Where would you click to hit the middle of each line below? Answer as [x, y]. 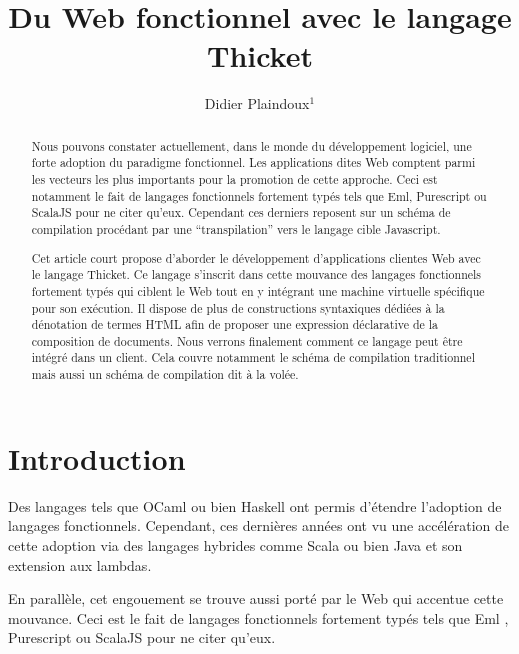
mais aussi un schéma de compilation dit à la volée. [165, 374]
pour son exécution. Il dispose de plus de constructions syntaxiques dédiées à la [238, 307]
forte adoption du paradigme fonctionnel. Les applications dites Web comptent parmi [253, 162]
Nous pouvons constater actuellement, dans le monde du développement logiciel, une [251, 145]
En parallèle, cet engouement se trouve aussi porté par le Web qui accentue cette [256, 598]
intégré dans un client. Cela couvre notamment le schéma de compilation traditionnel [253, 357]
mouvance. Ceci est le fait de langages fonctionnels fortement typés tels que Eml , [258, 617]
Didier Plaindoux [257, 103]
